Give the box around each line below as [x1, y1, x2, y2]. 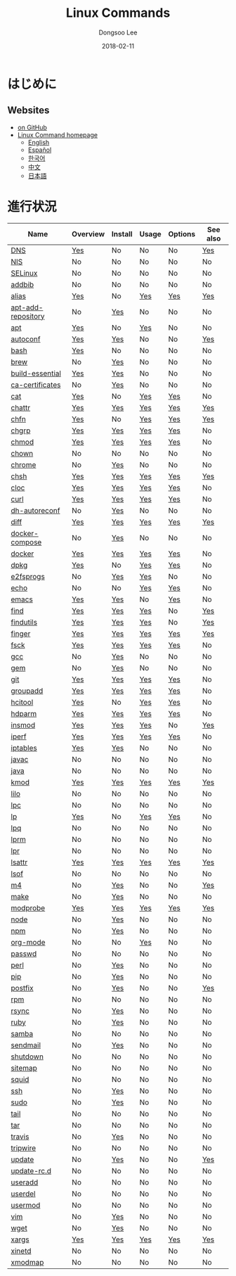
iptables [11, 743, 37, 753]
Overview [71, 229, 105, 238]
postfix [11, 983, 34, 993]
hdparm [11, 708, 37, 718]
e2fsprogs [11, 571, 46, 581]
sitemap [11, 1063, 37, 1073]
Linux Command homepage [17, 130, 98, 139]
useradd [11, 1177, 39, 1187]
